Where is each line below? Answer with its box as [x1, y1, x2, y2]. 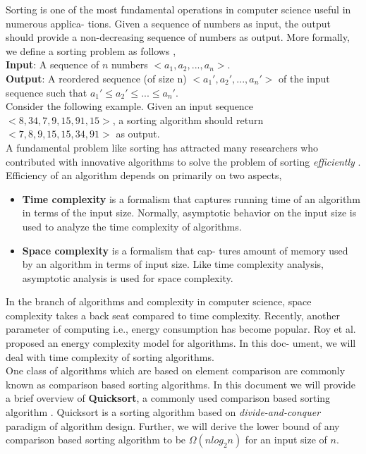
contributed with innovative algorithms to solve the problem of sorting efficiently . [6, 154, 361, 168]
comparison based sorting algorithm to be [6, 432, 186, 447]
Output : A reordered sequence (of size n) [6, 70, 187, 85]
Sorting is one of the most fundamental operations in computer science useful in [6, 2, 351, 16]
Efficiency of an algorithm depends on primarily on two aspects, [6, 168, 282, 183]
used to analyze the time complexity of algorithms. [22, 219, 242, 233]
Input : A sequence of [6, 57, 99, 72]
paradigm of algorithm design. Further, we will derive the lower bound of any [6, 418, 340, 433]
